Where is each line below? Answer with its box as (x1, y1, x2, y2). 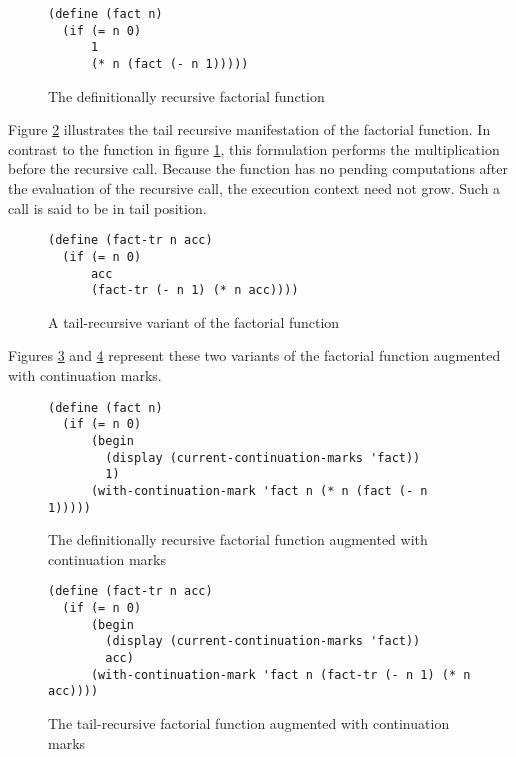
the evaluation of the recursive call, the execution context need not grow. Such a (8, 178, 501, 198)
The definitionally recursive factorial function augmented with (48, 529, 428, 550)
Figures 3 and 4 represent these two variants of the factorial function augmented (8, 345, 501, 366)
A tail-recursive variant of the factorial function (48, 311, 340, 332)
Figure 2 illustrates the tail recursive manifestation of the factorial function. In (8, 119, 491, 140)
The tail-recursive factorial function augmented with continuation (48, 712, 450, 733)
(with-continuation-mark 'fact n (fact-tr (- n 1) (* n (90, 667, 471, 682)
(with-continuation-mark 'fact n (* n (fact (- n (90, 483, 428, 498)
